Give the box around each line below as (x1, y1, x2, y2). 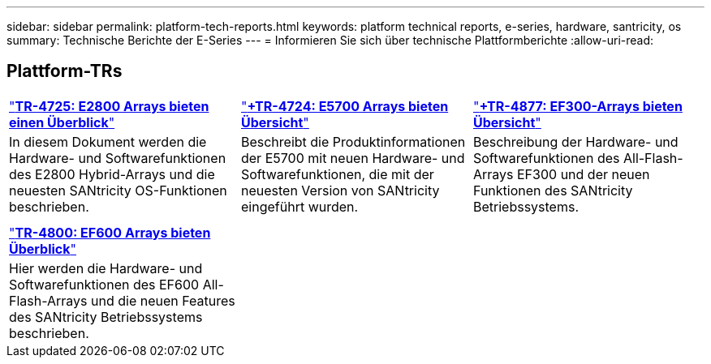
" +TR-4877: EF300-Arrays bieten (472, 97, 683, 114)
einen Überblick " (9, 113, 115, 131)
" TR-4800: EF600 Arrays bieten (9, 224, 211, 241)
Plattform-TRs (6, 61, 123, 82)
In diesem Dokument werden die (9, 133, 207, 150)
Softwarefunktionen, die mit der (240, 165, 434, 182)
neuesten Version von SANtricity (240, 182, 440, 199)
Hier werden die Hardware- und (9, 259, 203, 276)
